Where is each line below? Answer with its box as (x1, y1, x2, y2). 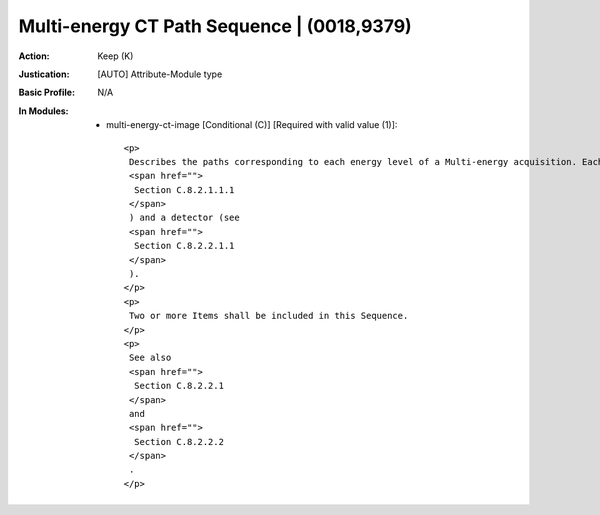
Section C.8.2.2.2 (133, 436, 225, 447)
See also (128, 352, 172, 364)
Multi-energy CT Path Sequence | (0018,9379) (18, 15, 412, 37)
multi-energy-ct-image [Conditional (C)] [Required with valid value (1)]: (106, 119, 398, 131)
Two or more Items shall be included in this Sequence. (128, 310, 409, 322)
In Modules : (18, 105, 69, 117)
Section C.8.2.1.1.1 (133, 184, 235, 195)
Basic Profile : (18, 86, 75, 99)
